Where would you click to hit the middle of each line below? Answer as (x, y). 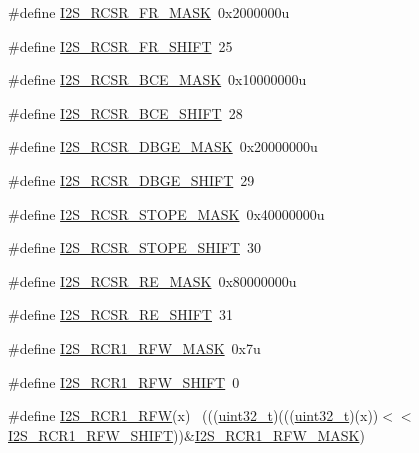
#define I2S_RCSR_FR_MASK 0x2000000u (149, 12)
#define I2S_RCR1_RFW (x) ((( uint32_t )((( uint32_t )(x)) (193, 415)
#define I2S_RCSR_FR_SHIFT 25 (120, 45)
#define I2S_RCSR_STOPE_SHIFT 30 (134, 247)
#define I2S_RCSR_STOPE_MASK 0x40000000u (166, 213)
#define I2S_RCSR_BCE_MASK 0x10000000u (157, 79)
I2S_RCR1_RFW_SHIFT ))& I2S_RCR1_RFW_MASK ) (186, 434)
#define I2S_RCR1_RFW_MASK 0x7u (134, 347)
